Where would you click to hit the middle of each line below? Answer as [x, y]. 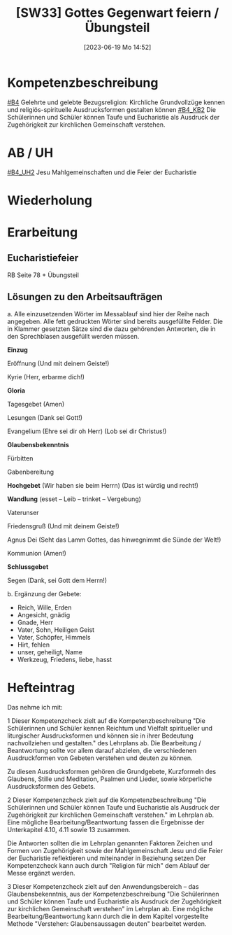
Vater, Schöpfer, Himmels [54, 637]
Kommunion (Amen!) [37, 553]
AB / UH [30, 153]
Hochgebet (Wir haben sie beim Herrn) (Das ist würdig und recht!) [103, 485]
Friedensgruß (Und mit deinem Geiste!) [64, 526]
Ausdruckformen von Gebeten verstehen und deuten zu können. [100, 758]
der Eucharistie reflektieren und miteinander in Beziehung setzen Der [107, 858]
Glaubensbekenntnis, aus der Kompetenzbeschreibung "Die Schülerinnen [113, 894]
